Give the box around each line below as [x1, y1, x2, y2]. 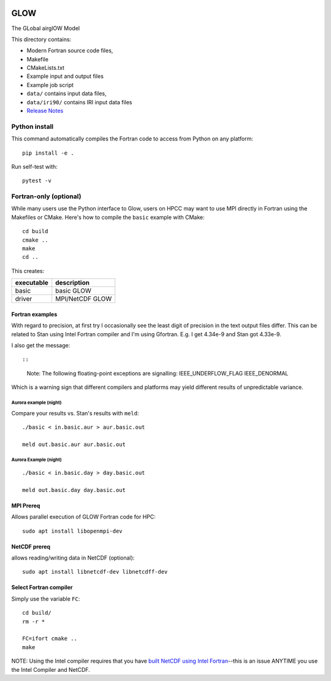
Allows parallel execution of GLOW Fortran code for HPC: [11, 513, 156, 521]
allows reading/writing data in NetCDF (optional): [11, 554, 135, 561]
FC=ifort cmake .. [22, 635, 78, 642]
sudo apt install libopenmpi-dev [22, 528, 123, 534]
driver [15, 294, 32, 303]
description [55, 279, 90, 287]
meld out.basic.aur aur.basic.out [22, 441, 126, 448]
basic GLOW [55, 287, 91, 295]
